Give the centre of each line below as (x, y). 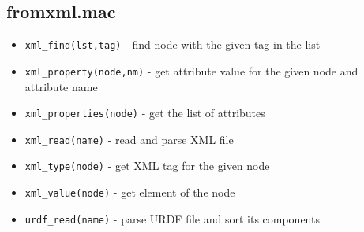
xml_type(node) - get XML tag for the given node (147, 166)
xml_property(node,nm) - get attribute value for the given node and (191, 70)
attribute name (61, 86)
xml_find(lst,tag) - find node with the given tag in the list (173, 44)
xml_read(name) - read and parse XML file (129, 139)
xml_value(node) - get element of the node (130, 192)
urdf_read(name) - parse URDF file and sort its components (172, 218)
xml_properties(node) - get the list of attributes (145, 113)
